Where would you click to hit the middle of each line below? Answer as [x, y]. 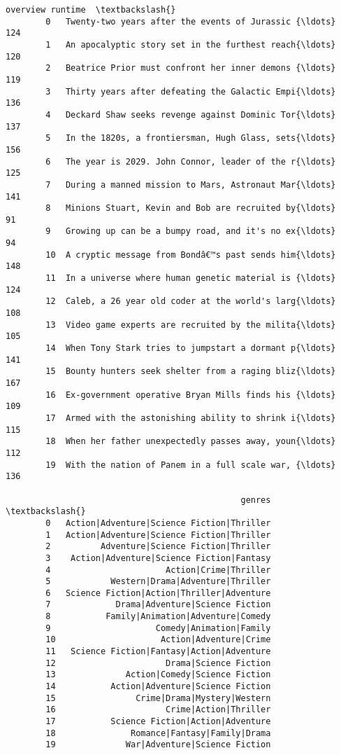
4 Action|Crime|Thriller [158, 570]
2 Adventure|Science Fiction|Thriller [158, 547]
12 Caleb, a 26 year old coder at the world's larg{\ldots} [191, 302]
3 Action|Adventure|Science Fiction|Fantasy [158, 558]
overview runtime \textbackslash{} [91, 10]
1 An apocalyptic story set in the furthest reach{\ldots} [191, 44]
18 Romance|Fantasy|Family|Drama [158, 733]
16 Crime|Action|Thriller [158, 710]
